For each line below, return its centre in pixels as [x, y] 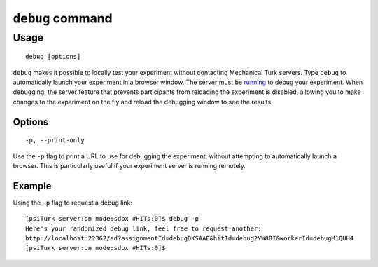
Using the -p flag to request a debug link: [73, 203]
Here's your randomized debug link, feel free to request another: [143, 228]
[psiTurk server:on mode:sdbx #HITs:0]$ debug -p [112, 219]
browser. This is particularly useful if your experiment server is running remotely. [129, 165]
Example [32, 186]
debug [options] [53, 57]
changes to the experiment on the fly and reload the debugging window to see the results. [143, 102]
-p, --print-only [55, 141]
